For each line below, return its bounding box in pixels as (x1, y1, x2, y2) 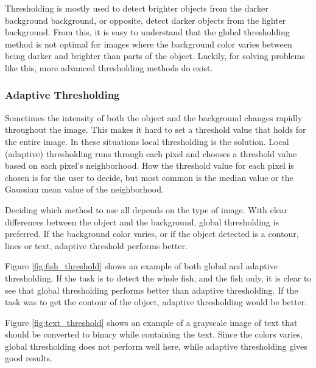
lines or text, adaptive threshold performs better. (5, 239, 188, 252)
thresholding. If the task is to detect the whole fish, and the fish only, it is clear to (5, 271, 312, 284)
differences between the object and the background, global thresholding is (5, 215, 279, 228)
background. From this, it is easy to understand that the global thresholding (5, 26, 290, 38)
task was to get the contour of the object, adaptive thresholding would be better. (5, 295, 307, 308)
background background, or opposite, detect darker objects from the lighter (5, 13, 286, 26)
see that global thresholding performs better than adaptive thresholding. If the (5, 283, 298, 296)
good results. (5, 352, 52, 364)
